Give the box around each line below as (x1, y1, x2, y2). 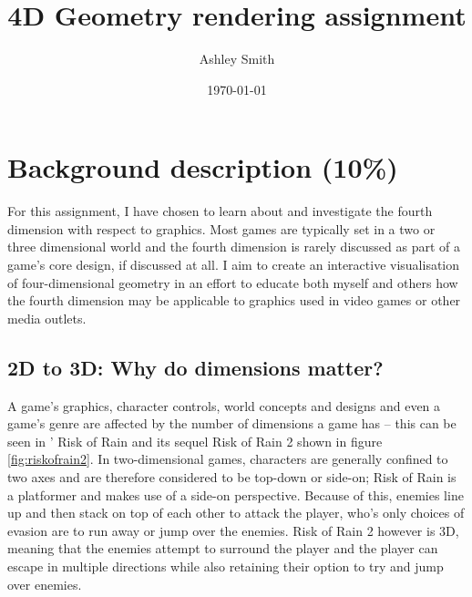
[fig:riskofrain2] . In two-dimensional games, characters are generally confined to (7, 449, 448, 468)
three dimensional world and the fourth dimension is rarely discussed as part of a (7, 237, 461, 256)
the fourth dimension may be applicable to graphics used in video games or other (7, 291, 461, 310)
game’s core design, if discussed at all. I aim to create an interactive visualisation (7, 255, 460, 274)
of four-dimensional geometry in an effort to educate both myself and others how (7, 273, 458, 292)
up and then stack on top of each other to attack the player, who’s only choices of (7, 503, 465, 522)
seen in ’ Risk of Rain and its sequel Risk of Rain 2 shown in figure (7, 431, 383, 450)
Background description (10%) (7, 149, 398, 186)
